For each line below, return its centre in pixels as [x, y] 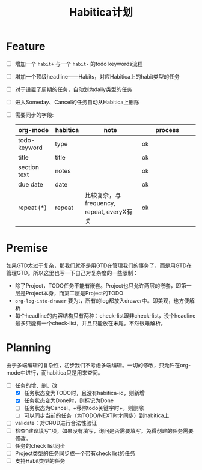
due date [30, 185]
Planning [29, 348]
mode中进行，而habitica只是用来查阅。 [55, 373]
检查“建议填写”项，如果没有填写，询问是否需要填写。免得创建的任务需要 [104, 430]
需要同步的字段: [34, 115]
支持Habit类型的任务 [40, 460]
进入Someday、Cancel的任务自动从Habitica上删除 [77, 102]
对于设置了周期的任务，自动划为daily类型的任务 [73, 89]
